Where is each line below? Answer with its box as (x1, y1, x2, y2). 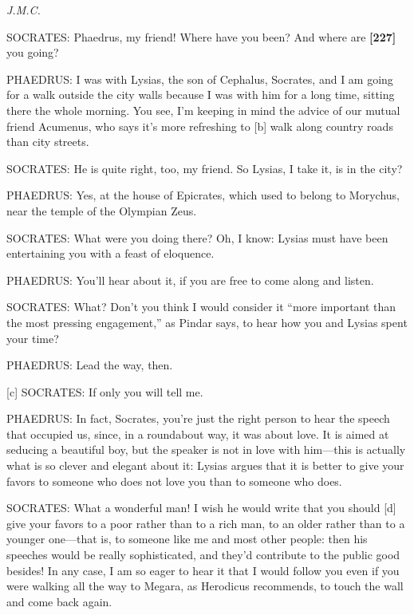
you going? (6, 44, 59, 61)
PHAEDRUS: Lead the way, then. (6, 357, 173, 373)
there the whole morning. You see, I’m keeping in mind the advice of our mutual (6, 101, 400, 118)
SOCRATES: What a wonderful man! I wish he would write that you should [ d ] (6, 499, 396, 516)
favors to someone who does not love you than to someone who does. (6, 472, 342, 489)
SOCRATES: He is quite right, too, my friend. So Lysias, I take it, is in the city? (6, 160, 403, 176)
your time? (6, 329, 59, 346)
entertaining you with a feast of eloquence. (6, 245, 215, 262)
